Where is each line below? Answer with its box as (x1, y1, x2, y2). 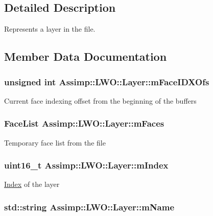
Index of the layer (4, 179, 60, 189)
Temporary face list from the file (4, 137, 106, 148)
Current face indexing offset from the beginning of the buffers (4, 95, 197, 106)
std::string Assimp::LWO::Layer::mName (4, 200, 175, 213)
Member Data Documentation (4, 49, 167, 64)
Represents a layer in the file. (4, 23, 96, 34)
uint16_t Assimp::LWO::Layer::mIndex (4, 159, 169, 172)
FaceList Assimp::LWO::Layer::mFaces (4, 117, 164, 130)
